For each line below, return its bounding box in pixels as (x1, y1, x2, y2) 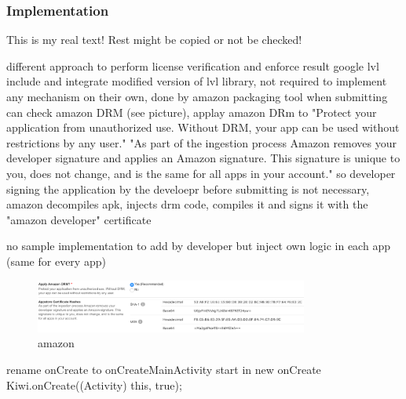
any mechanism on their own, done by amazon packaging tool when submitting (6, 89, 388, 104)
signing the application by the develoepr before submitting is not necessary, (6, 180, 370, 197)
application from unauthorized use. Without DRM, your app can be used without (6, 119, 400, 136)
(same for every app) (6, 252, 106, 269)
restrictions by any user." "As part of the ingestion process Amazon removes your (6, 134, 397, 151)
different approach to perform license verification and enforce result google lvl (6, 57, 379, 74)
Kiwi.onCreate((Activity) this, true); (6, 376, 182, 393)
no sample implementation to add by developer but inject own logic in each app (6, 238, 390, 254)
